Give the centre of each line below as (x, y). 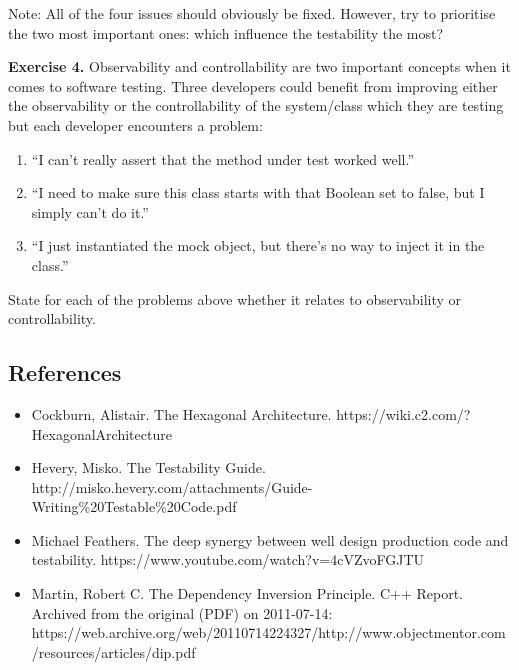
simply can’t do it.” (90, 211)
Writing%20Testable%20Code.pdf (134, 506)
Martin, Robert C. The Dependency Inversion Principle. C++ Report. (247, 593)
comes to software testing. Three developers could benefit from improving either (253, 85)
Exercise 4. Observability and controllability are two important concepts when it (259, 66)
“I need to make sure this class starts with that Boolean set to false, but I (258, 192)
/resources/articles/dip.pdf (113, 651)
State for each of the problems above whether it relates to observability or (235, 298)
